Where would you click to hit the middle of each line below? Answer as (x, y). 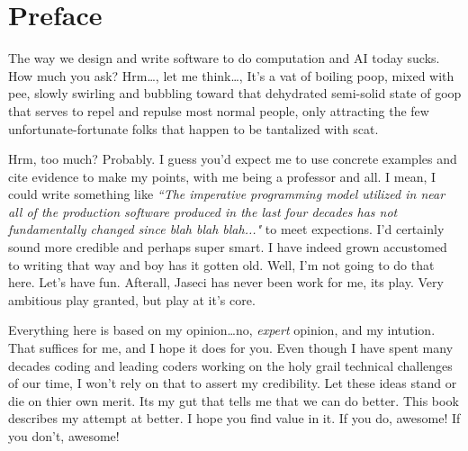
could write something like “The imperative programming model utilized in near (227, 194)
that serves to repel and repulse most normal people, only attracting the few (219, 110)
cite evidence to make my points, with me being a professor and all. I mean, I (222, 176)
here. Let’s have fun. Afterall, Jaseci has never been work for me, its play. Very (226, 282)
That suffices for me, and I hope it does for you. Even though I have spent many (231, 348)
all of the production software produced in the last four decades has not (203, 211)
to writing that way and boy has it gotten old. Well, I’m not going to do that (221, 264)
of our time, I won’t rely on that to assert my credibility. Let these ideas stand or (233, 383)
